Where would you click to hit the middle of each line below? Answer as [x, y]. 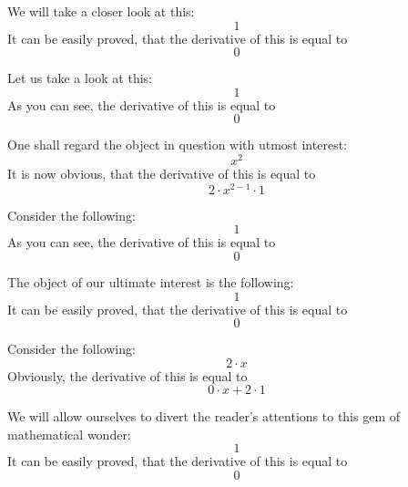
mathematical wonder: [69, 434]
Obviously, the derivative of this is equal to [127, 375]
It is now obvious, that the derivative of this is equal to [162, 174]
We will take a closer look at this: [101, 11]
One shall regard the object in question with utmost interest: [177, 145]
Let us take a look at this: [80, 78]
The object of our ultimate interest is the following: [151, 281]
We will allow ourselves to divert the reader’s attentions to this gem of [204, 416]
